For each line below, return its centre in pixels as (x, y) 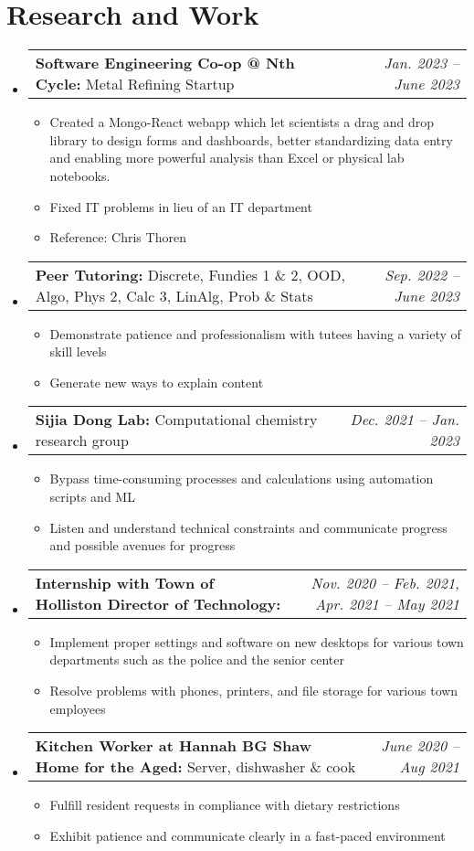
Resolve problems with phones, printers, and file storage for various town (254, 691)
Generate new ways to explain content (157, 382)
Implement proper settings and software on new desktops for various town (257, 641)
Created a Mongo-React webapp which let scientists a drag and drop (242, 122)
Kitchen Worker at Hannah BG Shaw (173, 746)
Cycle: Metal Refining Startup (135, 84)
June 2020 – (420, 746)
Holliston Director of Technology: (158, 603)
